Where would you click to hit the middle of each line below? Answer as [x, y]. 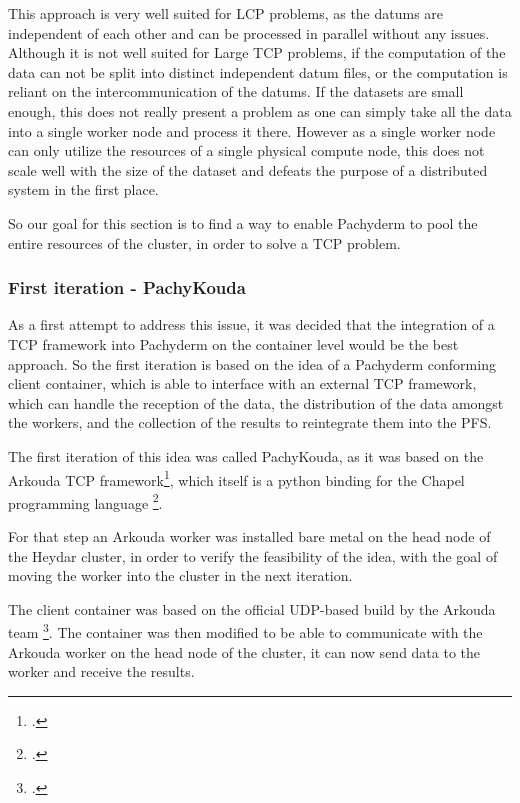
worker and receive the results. [101, 671]
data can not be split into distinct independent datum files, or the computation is [258, 71]
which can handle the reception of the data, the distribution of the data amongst [256, 402]
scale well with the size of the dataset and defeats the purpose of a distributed [248, 169]
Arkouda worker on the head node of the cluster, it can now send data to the [244, 651]
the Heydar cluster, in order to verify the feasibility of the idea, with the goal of [253, 555]
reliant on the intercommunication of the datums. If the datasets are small [236, 91]
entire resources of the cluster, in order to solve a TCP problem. [204, 242]
